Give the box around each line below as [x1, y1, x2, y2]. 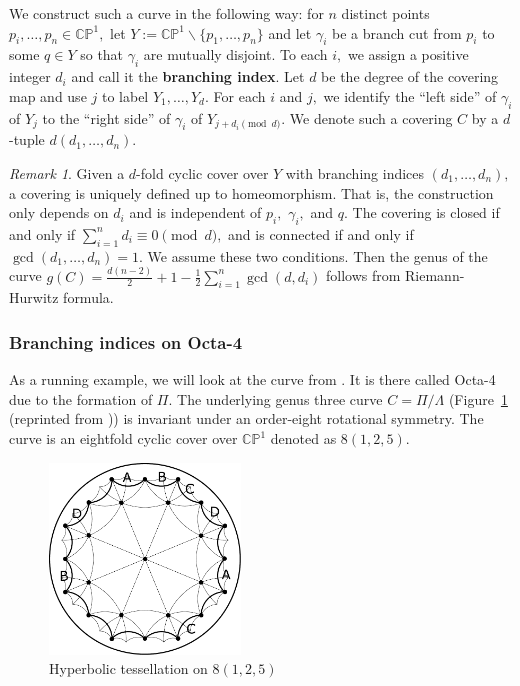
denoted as [270, 428, 337, 449]
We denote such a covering [289, 107, 453, 128]
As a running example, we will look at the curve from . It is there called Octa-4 [9, 369, 496, 390]
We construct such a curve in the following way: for [9, 3, 324, 23]
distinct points [341, 3, 430, 23]
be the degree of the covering [321, 66, 499, 87]
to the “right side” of [42, 107, 171, 128]
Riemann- [405, 265, 465, 286]
